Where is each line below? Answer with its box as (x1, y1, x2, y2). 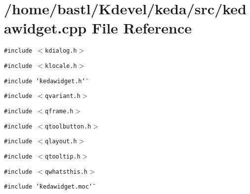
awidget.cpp (4, 18, 87, 38)
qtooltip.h (45, 153, 81, 160)
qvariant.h (45, 93, 81, 100)
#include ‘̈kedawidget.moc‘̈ (4, 183, 92, 191)
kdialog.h (45, 47, 77, 55)
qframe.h (45, 107, 74, 115)
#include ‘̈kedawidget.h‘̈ (4, 77, 85, 85)
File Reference (91, 18, 192, 38)
